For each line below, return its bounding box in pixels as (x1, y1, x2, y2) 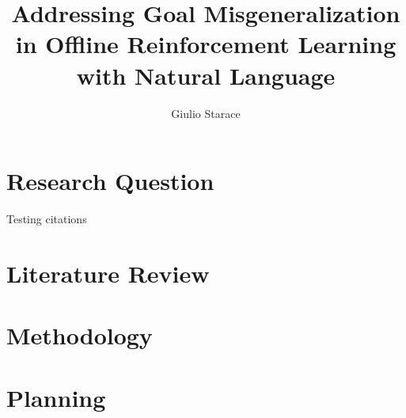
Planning (6, 381, 106, 413)
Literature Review (6, 256, 210, 289)
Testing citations (6, 211, 87, 227)
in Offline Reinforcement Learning (15, 28, 397, 60)
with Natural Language (76, 59, 336, 91)
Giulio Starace (171, 104, 241, 121)
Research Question (6, 165, 214, 197)
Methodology (6, 319, 153, 351)
